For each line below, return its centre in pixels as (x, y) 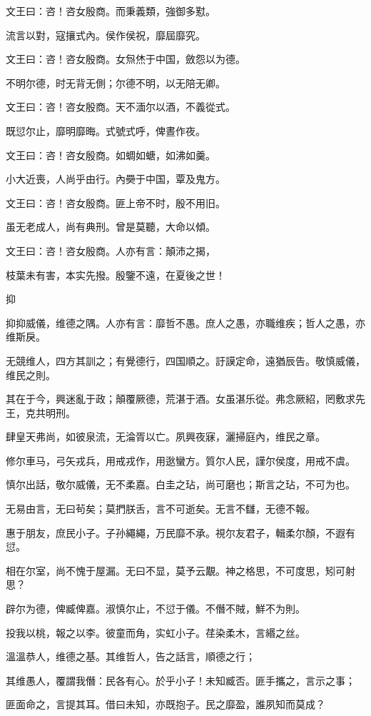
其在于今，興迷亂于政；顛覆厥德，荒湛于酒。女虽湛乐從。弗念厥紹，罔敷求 (181, 399)
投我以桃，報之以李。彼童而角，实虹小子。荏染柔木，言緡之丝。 (156, 632)
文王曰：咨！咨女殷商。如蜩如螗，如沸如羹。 (111, 155)
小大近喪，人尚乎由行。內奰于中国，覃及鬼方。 (116, 179)
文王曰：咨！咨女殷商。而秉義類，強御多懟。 (111, 11)
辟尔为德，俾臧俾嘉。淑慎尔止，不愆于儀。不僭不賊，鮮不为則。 (156, 609)
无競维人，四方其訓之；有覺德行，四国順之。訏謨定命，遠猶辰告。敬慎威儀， (185, 360)
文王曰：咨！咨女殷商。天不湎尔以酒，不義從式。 (121, 107)
